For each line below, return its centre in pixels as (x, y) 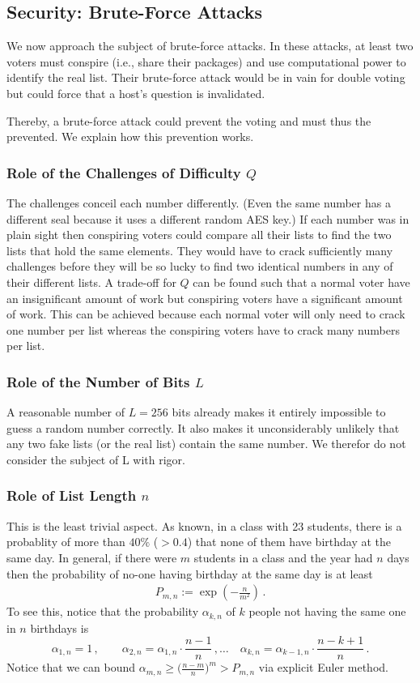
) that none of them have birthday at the (289, 542)
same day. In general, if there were (92, 557)
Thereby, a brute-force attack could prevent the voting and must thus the (189, 120)
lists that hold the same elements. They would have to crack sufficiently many (200, 250)
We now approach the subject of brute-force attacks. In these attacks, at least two (210, 46)
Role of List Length (72, 495)
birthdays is (59, 628)
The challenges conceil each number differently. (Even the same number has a (199, 202)
